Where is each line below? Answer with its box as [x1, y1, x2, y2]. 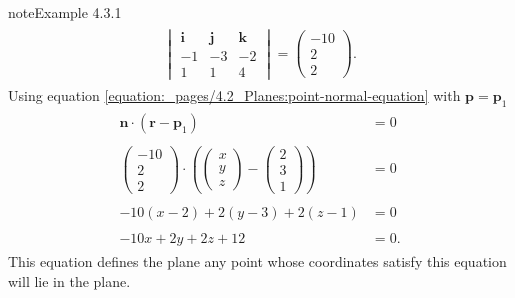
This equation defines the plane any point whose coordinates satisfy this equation [8, 251, 507, 272]
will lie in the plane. [8, 270, 131, 291]
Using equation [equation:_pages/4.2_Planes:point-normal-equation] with [8, 84, 461, 105]
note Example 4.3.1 [8, 2, 122, 22]
